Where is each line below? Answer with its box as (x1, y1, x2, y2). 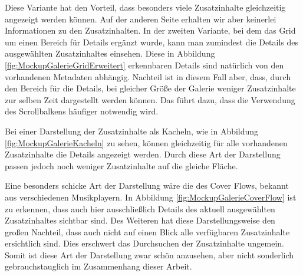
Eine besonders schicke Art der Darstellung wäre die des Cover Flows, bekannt (5, 179, 289, 192)
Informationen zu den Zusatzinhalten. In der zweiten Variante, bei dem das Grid (5, 24, 296, 37)
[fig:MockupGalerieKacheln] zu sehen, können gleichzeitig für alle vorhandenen (5, 136, 288, 149)
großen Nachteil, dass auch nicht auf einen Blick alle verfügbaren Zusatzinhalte (5, 225, 290, 238)
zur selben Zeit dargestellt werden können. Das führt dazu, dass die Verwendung (5, 93, 295, 106)
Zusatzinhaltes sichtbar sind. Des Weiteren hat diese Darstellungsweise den (5, 214, 275, 226)
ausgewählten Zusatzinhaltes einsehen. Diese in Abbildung (5, 47, 215, 60)
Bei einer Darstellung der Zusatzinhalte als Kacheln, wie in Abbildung (5, 124, 259, 137)
